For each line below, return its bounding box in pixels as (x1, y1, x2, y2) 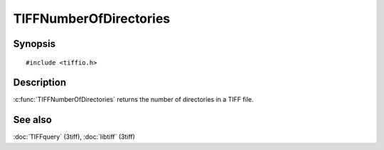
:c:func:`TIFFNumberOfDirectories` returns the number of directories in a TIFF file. (13, 95, 254, 104)
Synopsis (13, 38, 56, 50)
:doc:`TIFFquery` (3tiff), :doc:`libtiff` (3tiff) (13, 132, 135, 141)
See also (13, 114, 53, 126)
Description (13, 77, 67, 89)
